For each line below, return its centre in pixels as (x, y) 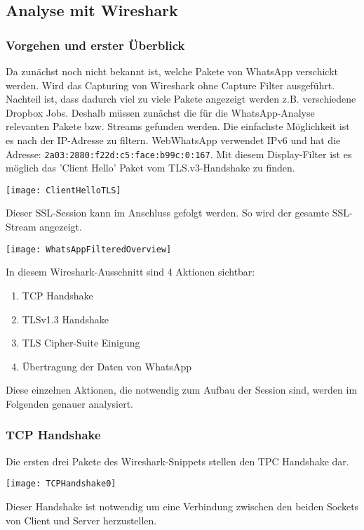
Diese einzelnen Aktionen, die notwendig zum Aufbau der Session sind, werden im (182, 390)
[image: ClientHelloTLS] (63, 190)
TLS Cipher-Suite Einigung (81, 343)
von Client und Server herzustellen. (81, 520)
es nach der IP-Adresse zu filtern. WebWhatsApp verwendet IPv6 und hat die (173, 140)
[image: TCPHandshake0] (61, 484)
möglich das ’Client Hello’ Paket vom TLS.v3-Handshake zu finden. (150, 168)
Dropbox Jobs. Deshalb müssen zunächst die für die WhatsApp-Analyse (160, 112)
